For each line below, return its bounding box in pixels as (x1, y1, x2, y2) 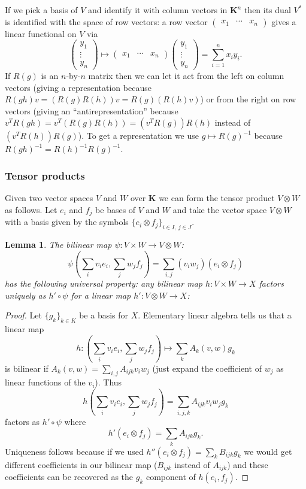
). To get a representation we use (78, 129, 199, 142)
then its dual (244, 4, 291, 16)
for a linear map (71, 288, 131, 301)
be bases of (95, 203, 136, 215)
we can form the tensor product (159, 192, 275, 204)
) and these (227, 458, 268, 470)
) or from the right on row (200, 93, 296, 105)
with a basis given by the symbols (5, 215, 129, 228)
